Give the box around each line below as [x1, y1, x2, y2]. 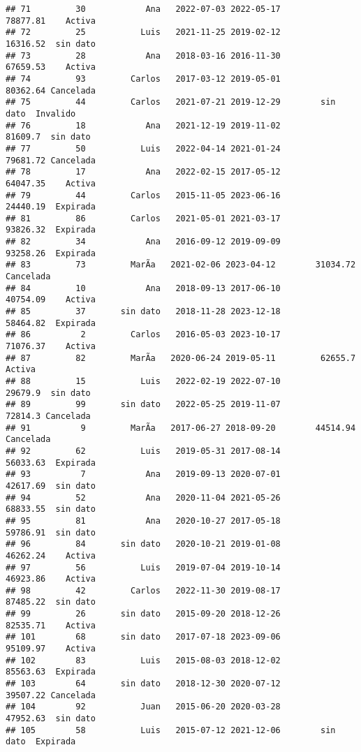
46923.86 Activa [6, 574, 96, 584]
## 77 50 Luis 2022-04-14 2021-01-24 [6, 143, 281, 154]
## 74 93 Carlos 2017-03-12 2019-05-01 [6, 73, 281, 84]
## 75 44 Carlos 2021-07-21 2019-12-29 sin [6, 97, 336, 108]
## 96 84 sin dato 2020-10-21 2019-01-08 [6, 539, 281, 550]
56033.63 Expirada [6, 457, 96, 468]
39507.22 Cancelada [6, 690, 96, 700]
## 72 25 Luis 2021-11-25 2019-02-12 [6, 27, 281, 38]
